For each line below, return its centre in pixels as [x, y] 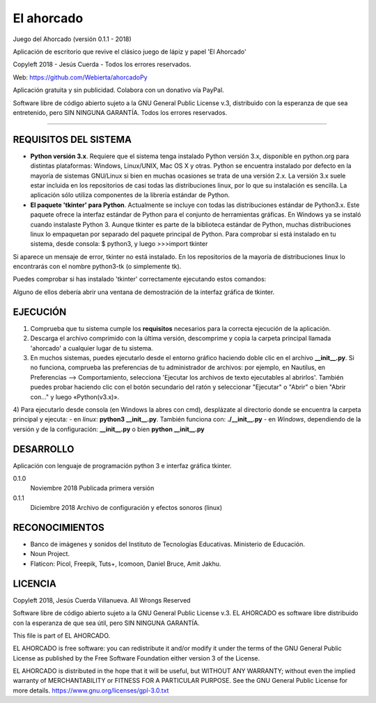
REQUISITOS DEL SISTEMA [72, 139]
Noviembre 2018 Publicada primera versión [92, 488]
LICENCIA [35, 584]
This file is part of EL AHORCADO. [62, 635]
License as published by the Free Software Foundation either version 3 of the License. [136, 658]
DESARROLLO [44, 449]
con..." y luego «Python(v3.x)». [75, 396]
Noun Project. [50, 554]
